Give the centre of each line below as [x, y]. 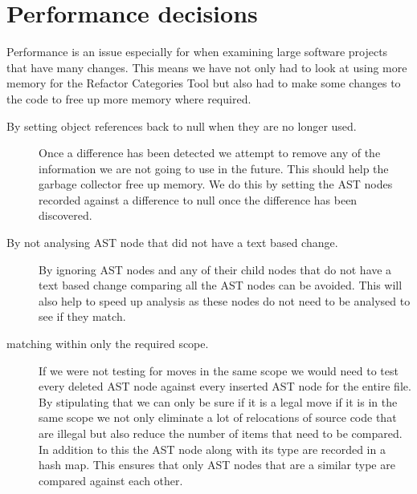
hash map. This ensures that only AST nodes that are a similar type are [217, 465]
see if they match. [82, 316]
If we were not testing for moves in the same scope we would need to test [219, 370]
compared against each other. [111, 480]
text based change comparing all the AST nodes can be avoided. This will [221, 285]
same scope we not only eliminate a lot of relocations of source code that [218, 417]
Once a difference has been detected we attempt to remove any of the [210, 153]
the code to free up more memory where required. [129, 98]
